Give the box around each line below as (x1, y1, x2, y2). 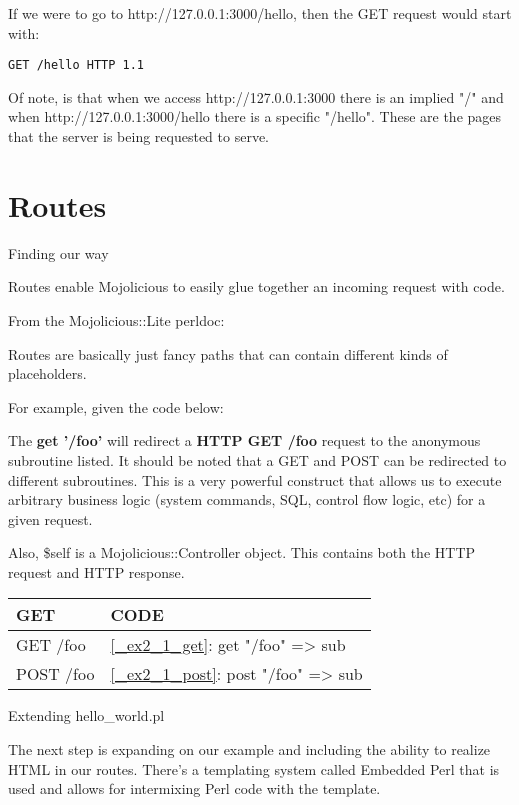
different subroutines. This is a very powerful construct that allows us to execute (8, 469, 502, 490)
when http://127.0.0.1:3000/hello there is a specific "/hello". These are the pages (8, 106, 502, 127)
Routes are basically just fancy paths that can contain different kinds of (8, 343, 448, 364)
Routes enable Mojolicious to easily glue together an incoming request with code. (8, 276, 505, 297)
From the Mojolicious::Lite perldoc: (8, 309, 225, 330)
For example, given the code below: (8, 396, 224, 417)
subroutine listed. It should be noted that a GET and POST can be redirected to (8, 449, 507, 470)
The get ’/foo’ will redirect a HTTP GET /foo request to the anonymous (8, 430, 481, 451)
